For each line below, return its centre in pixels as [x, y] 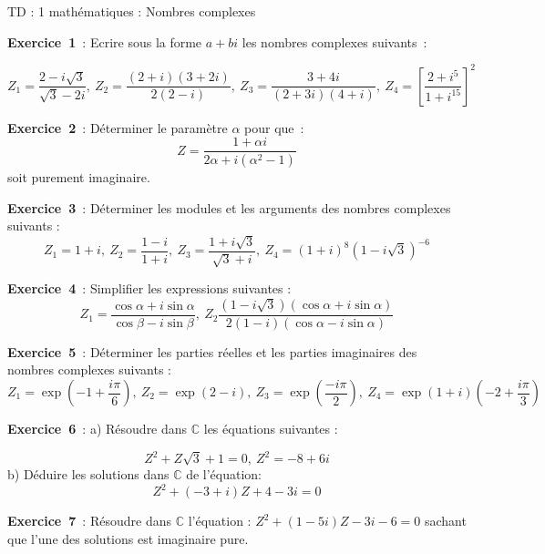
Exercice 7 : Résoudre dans [89, 521]
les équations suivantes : [271, 429]
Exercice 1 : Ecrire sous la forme [105, 41]
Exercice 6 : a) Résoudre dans [98, 429]
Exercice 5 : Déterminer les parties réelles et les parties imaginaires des [212, 351]
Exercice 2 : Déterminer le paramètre [118, 127]
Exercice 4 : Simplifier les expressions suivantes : [149, 288]
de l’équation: [224, 474]
